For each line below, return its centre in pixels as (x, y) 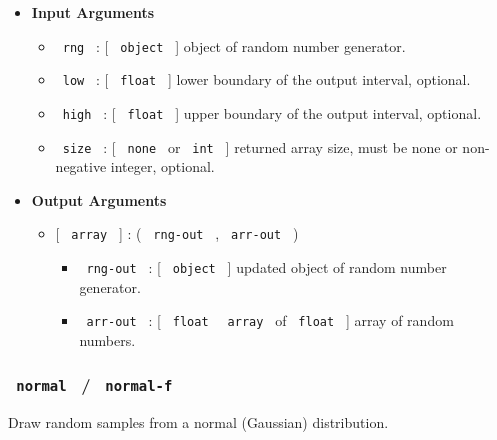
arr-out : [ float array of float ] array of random (270, 320)
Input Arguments (93, 12)
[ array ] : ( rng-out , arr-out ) (177, 233)
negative (81, 166)
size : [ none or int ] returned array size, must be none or (260, 146)
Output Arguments (99, 199)
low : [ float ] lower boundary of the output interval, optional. (266, 79)
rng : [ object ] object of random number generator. (234, 45)
